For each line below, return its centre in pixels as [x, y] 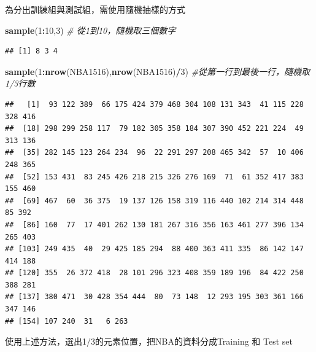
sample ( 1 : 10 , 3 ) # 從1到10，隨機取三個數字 [91, 30]
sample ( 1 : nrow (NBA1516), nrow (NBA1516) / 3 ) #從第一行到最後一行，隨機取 [158, 71]
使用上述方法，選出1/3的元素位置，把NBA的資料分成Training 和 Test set [149, 341]
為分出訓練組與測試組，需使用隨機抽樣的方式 [95, 9]
